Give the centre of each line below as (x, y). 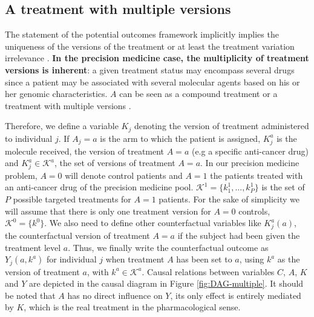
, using (252, 259)
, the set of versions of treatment (115, 163)
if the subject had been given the (239, 235)
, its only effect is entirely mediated (236, 295)
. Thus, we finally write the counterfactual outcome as (168, 247)
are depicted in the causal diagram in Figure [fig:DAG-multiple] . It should (166, 283)
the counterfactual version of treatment (77, 235)
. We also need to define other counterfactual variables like (153, 223)
